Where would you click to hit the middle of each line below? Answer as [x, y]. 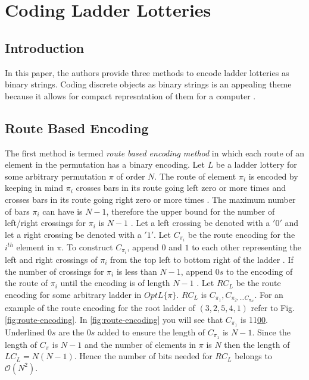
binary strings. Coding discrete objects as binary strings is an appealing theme [148, 84]
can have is [63, 211]
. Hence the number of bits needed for [143, 356]
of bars [17, 211]
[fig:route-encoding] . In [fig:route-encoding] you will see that [114, 319]
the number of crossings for [54, 271]
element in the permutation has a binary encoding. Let [105, 164]
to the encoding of [260, 271]
